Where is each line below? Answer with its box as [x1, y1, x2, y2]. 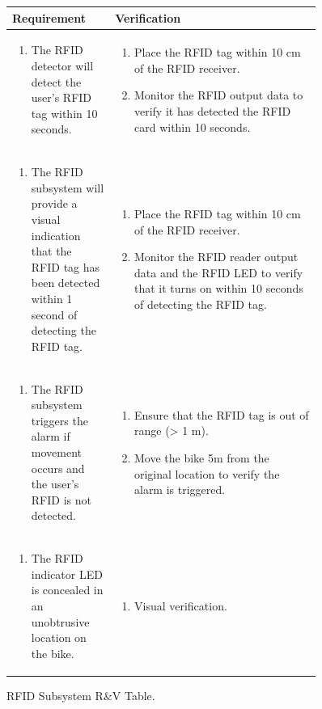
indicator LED [31, 565, 103, 582]
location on [31, 629, 87, 646]
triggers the [31, 411, 88, 428]
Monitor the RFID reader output [133, 248, 299, 265]
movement [31, 443, 82, 460]
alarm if [31, 428, 70, 445]
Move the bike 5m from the [133, 449, 269, 466]
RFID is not [31, 491, 91, 508]
